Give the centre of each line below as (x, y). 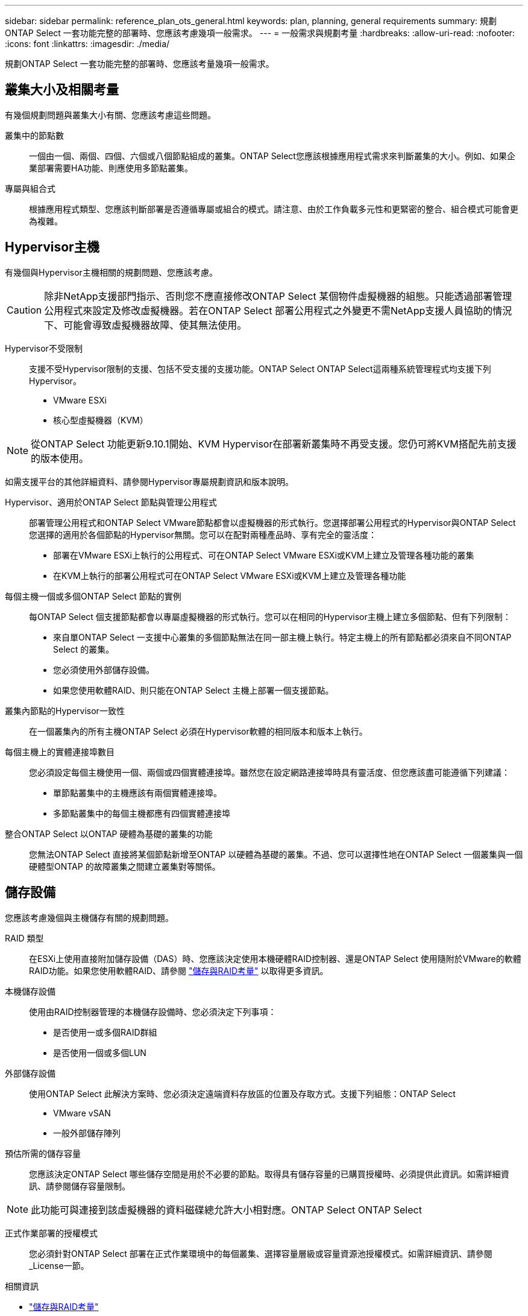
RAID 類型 (24, 938)
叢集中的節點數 (34, 135)
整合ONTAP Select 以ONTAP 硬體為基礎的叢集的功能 (109, 834)
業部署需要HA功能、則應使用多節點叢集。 (111, 168)
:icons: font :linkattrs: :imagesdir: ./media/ (87, 44)
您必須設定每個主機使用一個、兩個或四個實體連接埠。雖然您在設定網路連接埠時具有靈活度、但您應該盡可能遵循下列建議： (269, 772)
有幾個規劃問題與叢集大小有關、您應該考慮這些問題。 (110, 115)
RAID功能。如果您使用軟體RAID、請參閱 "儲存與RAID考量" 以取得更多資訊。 (179, 970)
